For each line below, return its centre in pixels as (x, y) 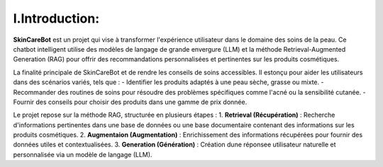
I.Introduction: (56, 18)
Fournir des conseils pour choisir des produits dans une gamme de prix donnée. (130, 102)
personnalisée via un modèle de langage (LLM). (83, 154)
